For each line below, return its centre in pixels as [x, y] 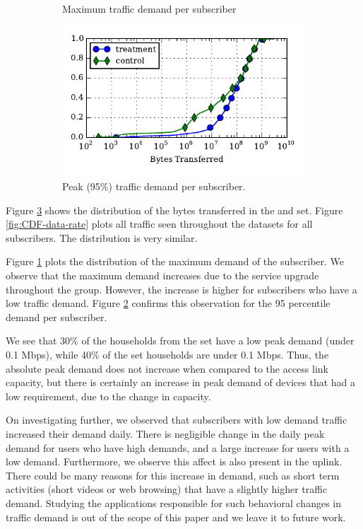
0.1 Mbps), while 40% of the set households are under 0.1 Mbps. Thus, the [167, 354]
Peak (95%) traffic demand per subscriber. [154, 186]
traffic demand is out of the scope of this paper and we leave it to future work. [176, 517]
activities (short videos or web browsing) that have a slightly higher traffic [167, 489]
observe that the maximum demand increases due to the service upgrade [162, 275]
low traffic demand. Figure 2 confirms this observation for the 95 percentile [168, 303]
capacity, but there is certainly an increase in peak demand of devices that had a [181, 382]
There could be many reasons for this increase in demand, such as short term [173, 475]
